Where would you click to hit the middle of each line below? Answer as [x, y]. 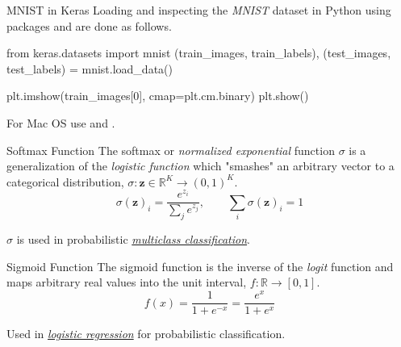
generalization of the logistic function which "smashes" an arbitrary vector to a [200, 166]
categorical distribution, [65, 181]
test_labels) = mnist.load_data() [90, 68]
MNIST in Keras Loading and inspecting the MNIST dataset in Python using [199, 10]
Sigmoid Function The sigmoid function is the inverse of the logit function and [200, 266]
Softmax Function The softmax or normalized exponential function [171, 150]
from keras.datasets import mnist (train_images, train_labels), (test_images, [199, 53]
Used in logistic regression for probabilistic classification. [146, 334]
